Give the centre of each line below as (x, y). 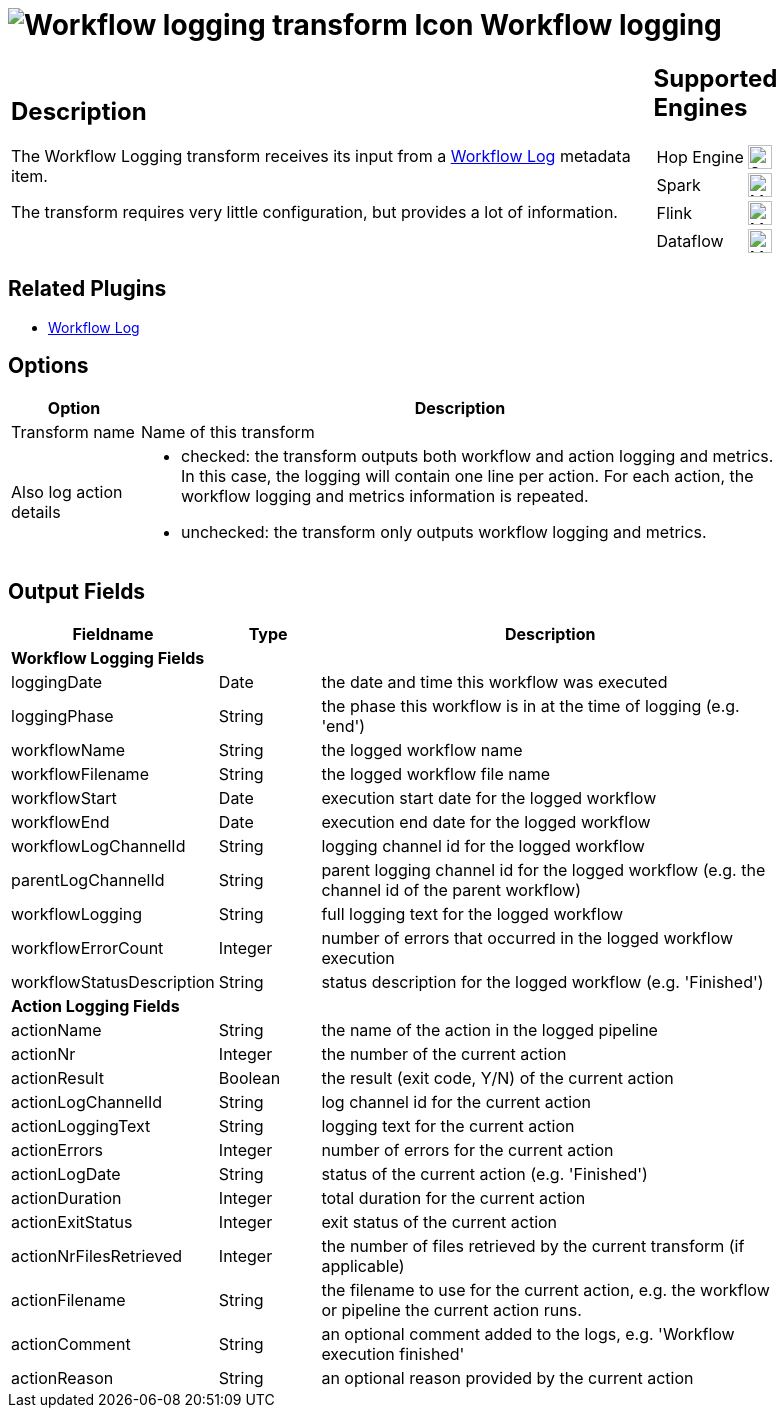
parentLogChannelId (88, 880)
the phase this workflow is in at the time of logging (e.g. (530, 706)
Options (48, 365)
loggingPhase (62, 716)
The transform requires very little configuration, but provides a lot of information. (314, 212)
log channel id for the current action (456, 1102)
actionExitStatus (72, 1222)
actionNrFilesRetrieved (97, 1256)
